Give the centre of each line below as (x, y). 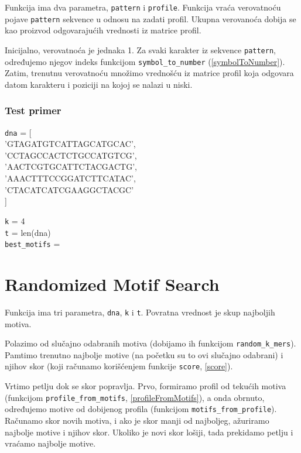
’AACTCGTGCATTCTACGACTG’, (71, 167)
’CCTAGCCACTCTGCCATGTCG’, (71, 155)
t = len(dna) (28, 232)
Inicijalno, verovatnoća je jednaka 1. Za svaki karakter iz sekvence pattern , (140, 49)
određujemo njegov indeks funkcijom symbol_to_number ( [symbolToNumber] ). (145, 61)
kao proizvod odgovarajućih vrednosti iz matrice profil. (103, 30)
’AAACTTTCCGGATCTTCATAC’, (70, 178)
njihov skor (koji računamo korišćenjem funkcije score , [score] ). (119, 366)
